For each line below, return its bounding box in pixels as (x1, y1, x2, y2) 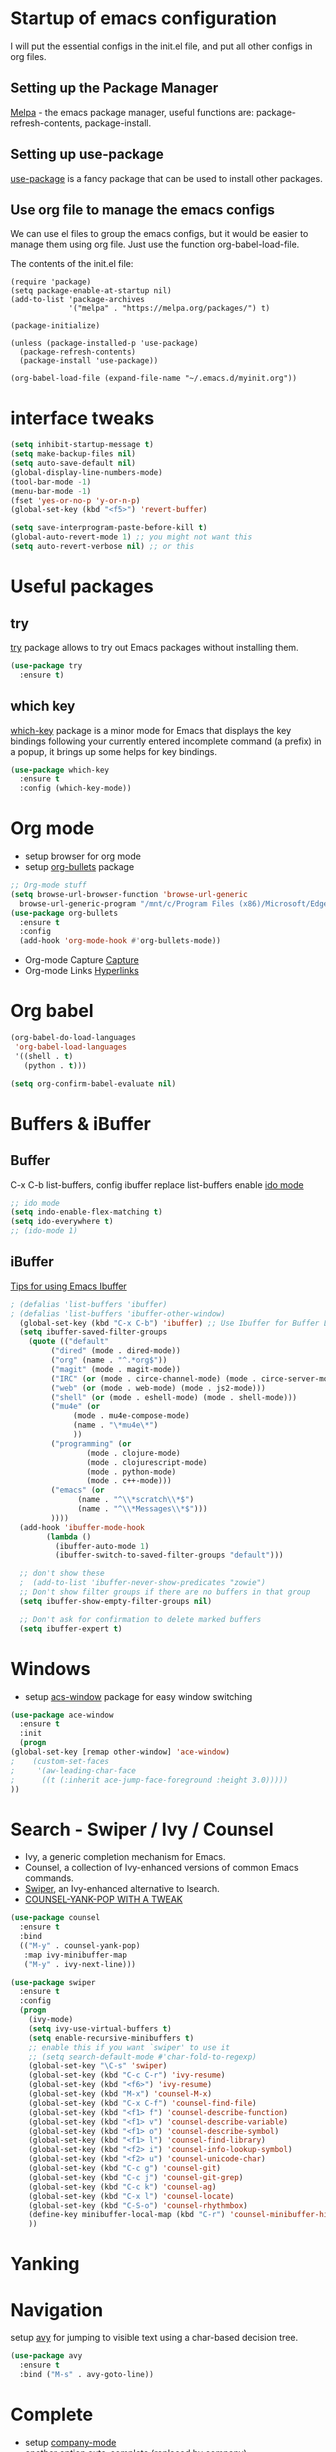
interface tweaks (10, 407, 155, 429)
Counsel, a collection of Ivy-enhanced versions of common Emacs (24, 1862, 299, 1874)
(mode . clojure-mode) (86, 1448, 182, 1458)
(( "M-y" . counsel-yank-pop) (19, 1940, 141, 1951)
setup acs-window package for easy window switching (24, 1690, 253, 1702)
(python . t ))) (23, 1060, 87, 1071)
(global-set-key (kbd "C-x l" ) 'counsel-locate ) (28, 2191, 235, 2201)
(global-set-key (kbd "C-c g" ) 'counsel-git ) (28, 2163, 222, 2174)
